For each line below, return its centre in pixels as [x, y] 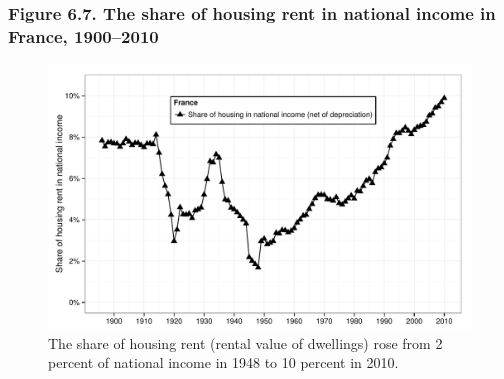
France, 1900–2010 [83, 35]
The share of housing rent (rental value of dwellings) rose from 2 [245, 342]
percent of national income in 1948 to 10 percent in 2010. [223, 362]
